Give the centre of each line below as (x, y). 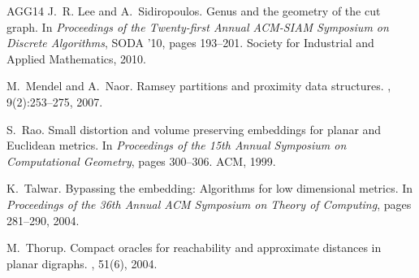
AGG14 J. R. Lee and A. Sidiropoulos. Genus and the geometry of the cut (194, 11)
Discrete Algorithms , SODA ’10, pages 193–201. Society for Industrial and (190, 43)
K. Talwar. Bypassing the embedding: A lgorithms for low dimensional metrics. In (210, 188)
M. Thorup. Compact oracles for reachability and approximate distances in (194, 248)
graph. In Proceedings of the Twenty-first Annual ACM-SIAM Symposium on (198, 26)
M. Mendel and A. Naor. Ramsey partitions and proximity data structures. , (199, 86)
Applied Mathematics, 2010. (76, 58)
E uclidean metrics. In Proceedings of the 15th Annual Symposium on (177, 145)
